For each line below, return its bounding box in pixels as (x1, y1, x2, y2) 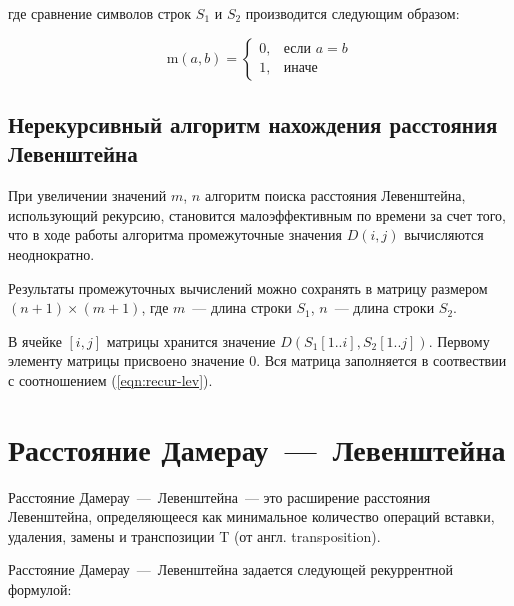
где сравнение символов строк (8, 3, 192, 23)
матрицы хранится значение (106, 330, 276, 351)
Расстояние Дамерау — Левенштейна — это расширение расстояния (8, 486, 431, 507)
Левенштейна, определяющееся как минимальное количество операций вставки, (8, 506, 495, 527)
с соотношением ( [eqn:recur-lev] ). (8, 369, 213, 390)
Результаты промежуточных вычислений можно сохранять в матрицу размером (8, 277, 488, 298)
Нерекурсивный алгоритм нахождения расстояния (8, 108, 498, 139)
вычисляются (404, 224, 484, 245)
